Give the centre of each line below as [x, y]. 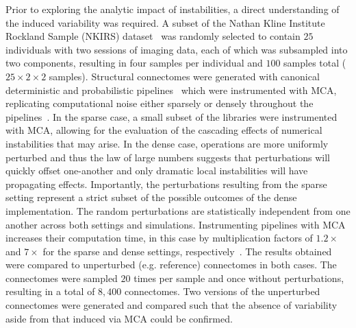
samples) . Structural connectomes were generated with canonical [184, 76]
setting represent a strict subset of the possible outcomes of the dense [151, 197]
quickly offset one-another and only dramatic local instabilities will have [157, 171]
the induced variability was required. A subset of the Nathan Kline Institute [165, 22]
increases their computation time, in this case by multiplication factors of [159, 238]
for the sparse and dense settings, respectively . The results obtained [187, 251]
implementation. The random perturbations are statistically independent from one [178, 210]
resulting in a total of [50, 291]
